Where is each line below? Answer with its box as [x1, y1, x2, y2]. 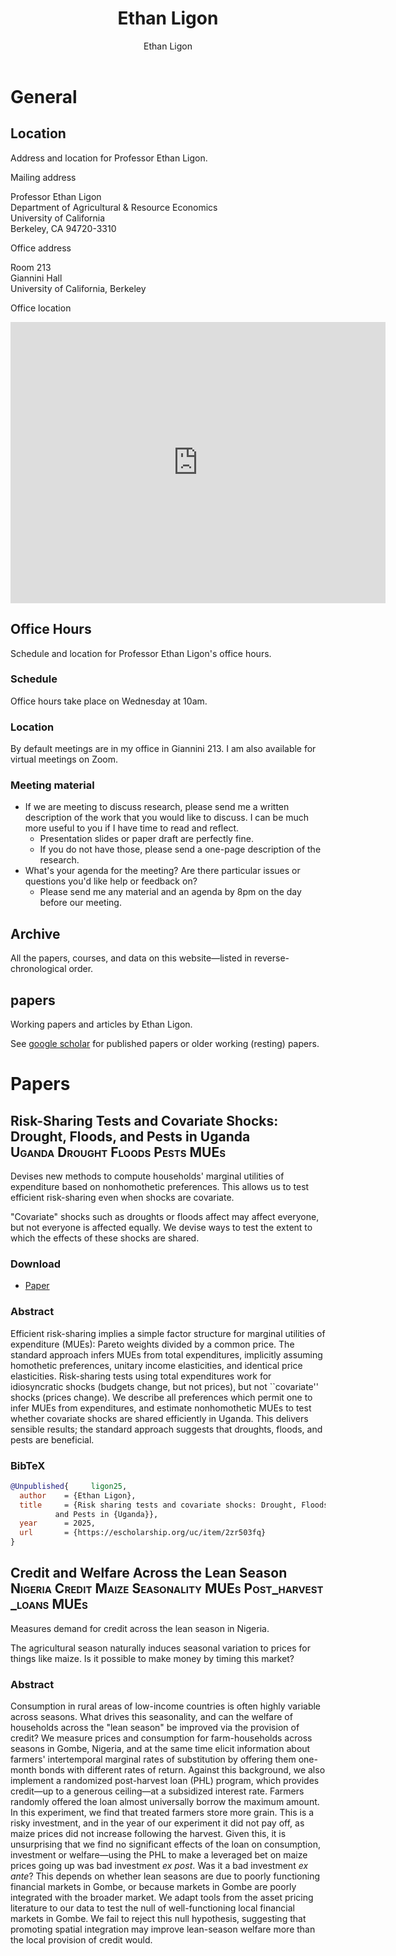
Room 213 [10, 261, 52, 273]
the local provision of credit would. [10, 1934, 153, 1946]
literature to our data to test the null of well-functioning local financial [10, 1902, 295, 1914]
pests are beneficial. [10, 1433, 95, 1446]
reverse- [254, 952, 290, 964]
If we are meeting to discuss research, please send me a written [24, 801, 290, 813]
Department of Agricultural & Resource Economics [10, 201, 218, 213]
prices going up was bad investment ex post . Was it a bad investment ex [10, 1860, 309, 1872]
